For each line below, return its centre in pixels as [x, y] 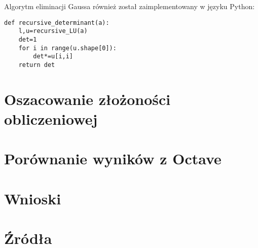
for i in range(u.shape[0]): [67, 48]
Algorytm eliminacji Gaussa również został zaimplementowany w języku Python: [130, 6]
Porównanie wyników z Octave [113, 158]
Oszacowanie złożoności [87, 99]
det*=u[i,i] [53, 57]
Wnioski [33, 198]
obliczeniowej [51, 118]
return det [37, 65]
